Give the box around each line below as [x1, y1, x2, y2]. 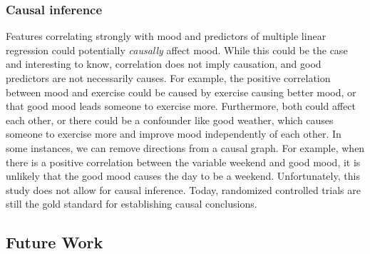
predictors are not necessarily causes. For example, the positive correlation [6, 71, 331, 85]
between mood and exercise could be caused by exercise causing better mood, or [6, 84, 356, 99]
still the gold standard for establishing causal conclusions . [6, 196, 257, 211]
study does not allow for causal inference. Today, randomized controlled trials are [6, 182, 361, 197]
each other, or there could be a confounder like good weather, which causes [6, 112, 334, 127]
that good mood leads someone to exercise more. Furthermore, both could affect [6, 98, 356, 113]
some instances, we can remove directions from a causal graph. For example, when [6, 140, 365, 155]
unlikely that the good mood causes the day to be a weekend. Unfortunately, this [6, 168, 360, 183]
